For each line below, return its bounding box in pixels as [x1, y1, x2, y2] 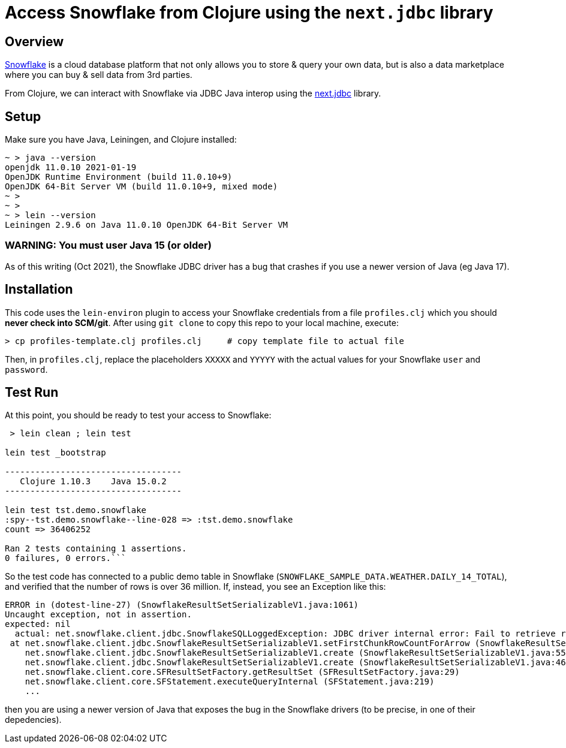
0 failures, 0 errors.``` [5, 553, 127, 563]
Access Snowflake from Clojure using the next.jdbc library [5, 2, 493, 23]
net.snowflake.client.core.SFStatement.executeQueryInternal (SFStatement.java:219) [25, 677, 435, 687]
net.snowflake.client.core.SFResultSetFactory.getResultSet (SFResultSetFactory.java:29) [25, 667, 460, 677]
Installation [5, 282, 73, 297]
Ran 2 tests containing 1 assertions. [5, 544, 187, 554]
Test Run [5, 385, 59, 400]
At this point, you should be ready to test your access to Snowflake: [5, 410, 272, 421]
